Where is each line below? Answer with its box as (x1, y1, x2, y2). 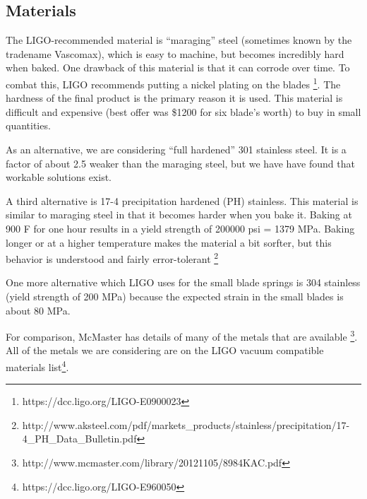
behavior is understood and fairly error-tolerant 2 (6, 249, 219, 266)
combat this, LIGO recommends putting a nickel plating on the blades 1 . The (6, 74, 341, 91)
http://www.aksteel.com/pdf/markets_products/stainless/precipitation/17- (22, 417, 350, 432)
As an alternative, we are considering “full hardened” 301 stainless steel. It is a (6, 142, 347, 157)
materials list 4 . (6, 358, 69, 374)
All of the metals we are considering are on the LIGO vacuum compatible (6, 343, 324, 358)
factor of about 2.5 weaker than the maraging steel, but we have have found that (6, 155, 355, 170)
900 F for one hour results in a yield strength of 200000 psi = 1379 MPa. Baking (6, 221, 355, 235)
